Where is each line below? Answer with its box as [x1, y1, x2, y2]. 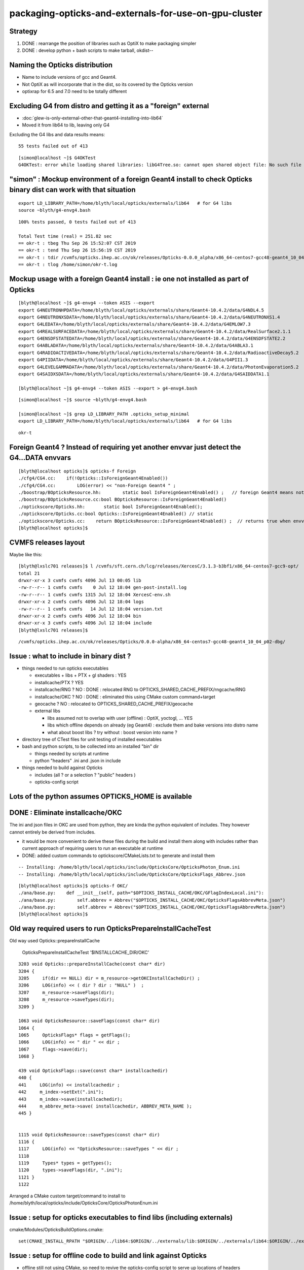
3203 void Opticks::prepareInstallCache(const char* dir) [18, 961, 166, 967]
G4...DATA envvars [9, 454, 71, 462]
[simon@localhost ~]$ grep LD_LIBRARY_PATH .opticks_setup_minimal [18, 411, 189, 417]
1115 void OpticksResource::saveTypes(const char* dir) [18, 1132, 160, 1137]
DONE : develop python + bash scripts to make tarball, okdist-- [22, 47, 154, 53]
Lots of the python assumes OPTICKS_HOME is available [9, 792, 192, 801]
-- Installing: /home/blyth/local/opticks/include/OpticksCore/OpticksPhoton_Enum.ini [18, 864, 240, 870]
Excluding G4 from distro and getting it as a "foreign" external [9, 102, 209, 110]
